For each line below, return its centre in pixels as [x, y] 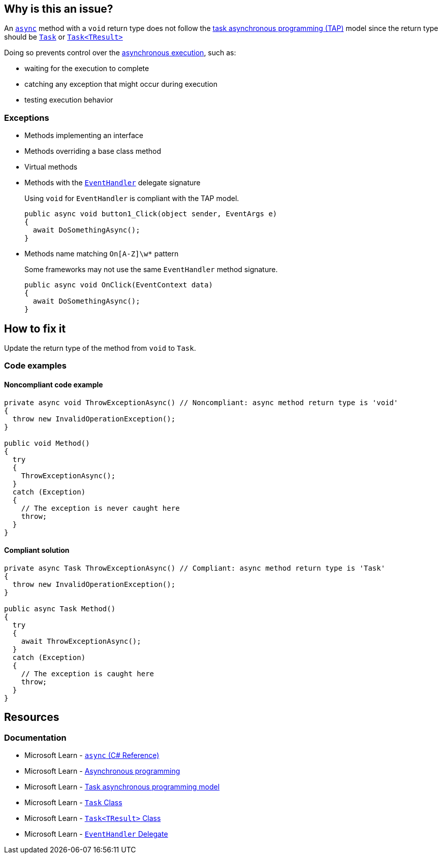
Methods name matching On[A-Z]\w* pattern [102, 254]
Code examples [36, 366]
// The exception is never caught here [100, 508]
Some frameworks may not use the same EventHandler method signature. [151, 270]
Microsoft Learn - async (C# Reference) [92, 755]
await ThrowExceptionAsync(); [81, 641]
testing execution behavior [69, 100]
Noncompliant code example [54, 385]
